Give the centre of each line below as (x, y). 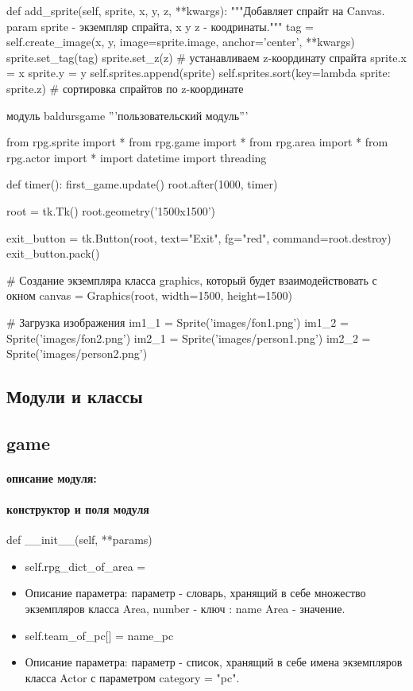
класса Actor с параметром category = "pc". (132, 677)
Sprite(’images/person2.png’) (77, 353)
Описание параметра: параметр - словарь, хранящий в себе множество (195, 593)
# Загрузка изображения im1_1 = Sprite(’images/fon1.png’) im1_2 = (178, 322)
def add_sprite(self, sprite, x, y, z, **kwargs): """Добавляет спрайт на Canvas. (196, 10)
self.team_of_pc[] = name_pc (99, 635)
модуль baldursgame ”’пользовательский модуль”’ (127, 115)
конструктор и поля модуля (78, 509)
